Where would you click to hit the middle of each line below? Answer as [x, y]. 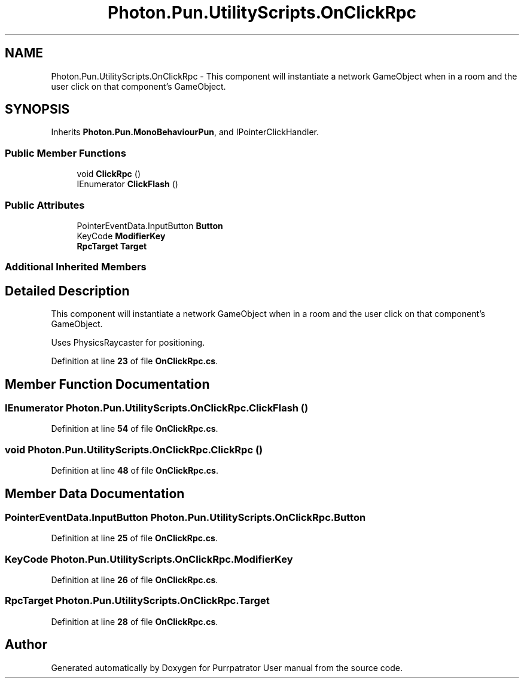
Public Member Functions [65, 153]
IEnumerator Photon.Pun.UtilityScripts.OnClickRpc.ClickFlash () [157, 408]
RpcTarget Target [112, 246]
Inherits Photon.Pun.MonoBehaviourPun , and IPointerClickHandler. [185, 132]
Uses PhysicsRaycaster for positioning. [128, 343]
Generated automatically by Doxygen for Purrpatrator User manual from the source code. [227, 667]
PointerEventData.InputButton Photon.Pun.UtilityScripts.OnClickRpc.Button [185, 517]
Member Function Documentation [107, 384]
